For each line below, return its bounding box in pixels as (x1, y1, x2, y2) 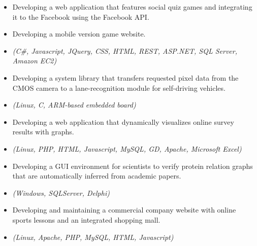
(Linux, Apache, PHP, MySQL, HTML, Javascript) (12, 231, 174, 242)
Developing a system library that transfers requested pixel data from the (12, 72, 239, 83)
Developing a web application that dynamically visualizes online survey (12, 116, 234, 127)
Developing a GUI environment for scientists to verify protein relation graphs (12, 160, 253, 171)
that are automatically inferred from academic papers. (12, 170, 181, 181)
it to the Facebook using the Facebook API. (12, 11, 149, 22)
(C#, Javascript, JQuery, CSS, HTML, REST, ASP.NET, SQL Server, (12, 45, 237, 56)
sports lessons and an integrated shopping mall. (12, 214, 160, 225)
